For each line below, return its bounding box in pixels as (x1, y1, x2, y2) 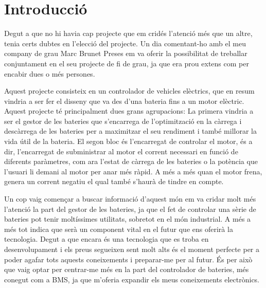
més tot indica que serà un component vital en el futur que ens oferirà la (4, 223, 233, 234)
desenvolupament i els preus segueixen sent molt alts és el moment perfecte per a (4, 244, 260, 254)
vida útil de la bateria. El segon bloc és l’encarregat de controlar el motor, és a (4, 136, 253, 147)
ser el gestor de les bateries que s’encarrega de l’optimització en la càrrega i (4, 115, 242, 126)
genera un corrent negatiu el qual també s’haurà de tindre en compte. (4, 176, 224, 187)
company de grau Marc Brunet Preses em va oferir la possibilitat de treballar (4, 48, 247, 59)
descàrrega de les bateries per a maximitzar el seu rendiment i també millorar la (4, 125, 257, 136)
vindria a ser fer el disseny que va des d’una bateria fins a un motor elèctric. (4, 95, 244, 106)
